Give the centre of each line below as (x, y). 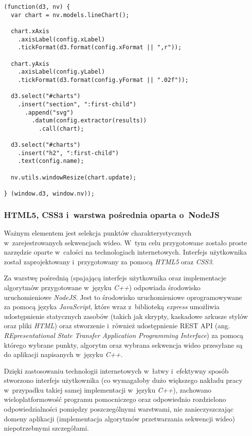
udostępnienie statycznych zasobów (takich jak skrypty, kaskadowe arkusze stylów (126, 316)
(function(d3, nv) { (37, 7)
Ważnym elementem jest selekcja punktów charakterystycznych (98, 232)
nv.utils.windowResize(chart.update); (74, 177)
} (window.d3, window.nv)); (49, 194)
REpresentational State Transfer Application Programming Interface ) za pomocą (124, 335)
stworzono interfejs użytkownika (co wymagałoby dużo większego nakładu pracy (123, 380)
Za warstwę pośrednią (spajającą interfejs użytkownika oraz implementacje (115, 278)
